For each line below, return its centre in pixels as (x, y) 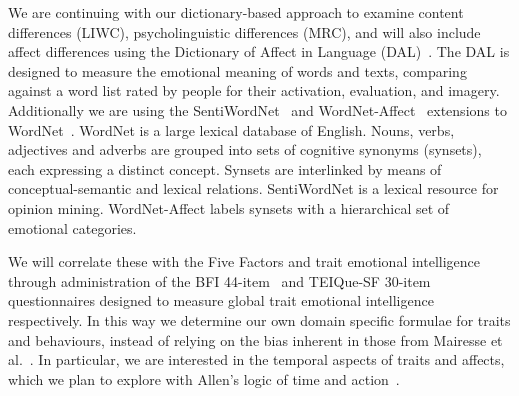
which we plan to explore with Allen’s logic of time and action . (204, 378)
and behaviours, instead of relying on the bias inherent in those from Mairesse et (255, 339)
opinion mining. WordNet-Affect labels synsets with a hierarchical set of (229, 207)
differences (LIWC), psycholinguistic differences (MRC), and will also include (244, 31)
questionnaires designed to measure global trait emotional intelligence (221, 300)
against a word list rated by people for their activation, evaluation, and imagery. (254, 90)
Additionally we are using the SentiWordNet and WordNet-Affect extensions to (257, 109)
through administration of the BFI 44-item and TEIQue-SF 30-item (219, 280)
